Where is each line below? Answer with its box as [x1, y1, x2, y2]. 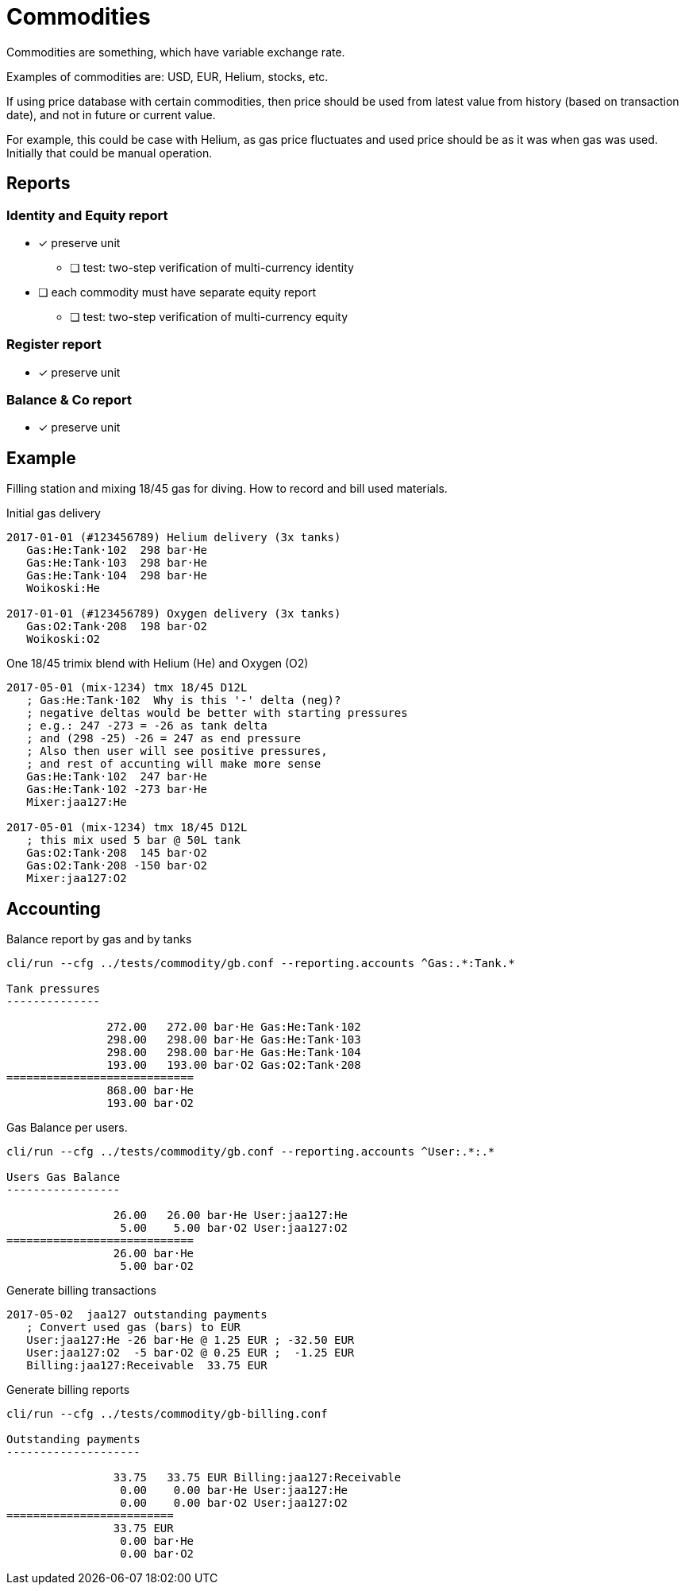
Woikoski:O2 [26, 633, 101, 646]
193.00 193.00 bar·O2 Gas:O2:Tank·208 [106, 1059, 361, 1072]
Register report [6, 336, 102, 353]
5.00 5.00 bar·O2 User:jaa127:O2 [120, 1221, 348, 1235]
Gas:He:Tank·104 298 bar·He [26, 569, 207, 583]
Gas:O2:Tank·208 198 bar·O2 [26, 620, 207, 633]
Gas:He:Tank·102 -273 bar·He [26, 783, 207, 796]
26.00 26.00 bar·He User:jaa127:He [113, 1209, 348, 1222]
